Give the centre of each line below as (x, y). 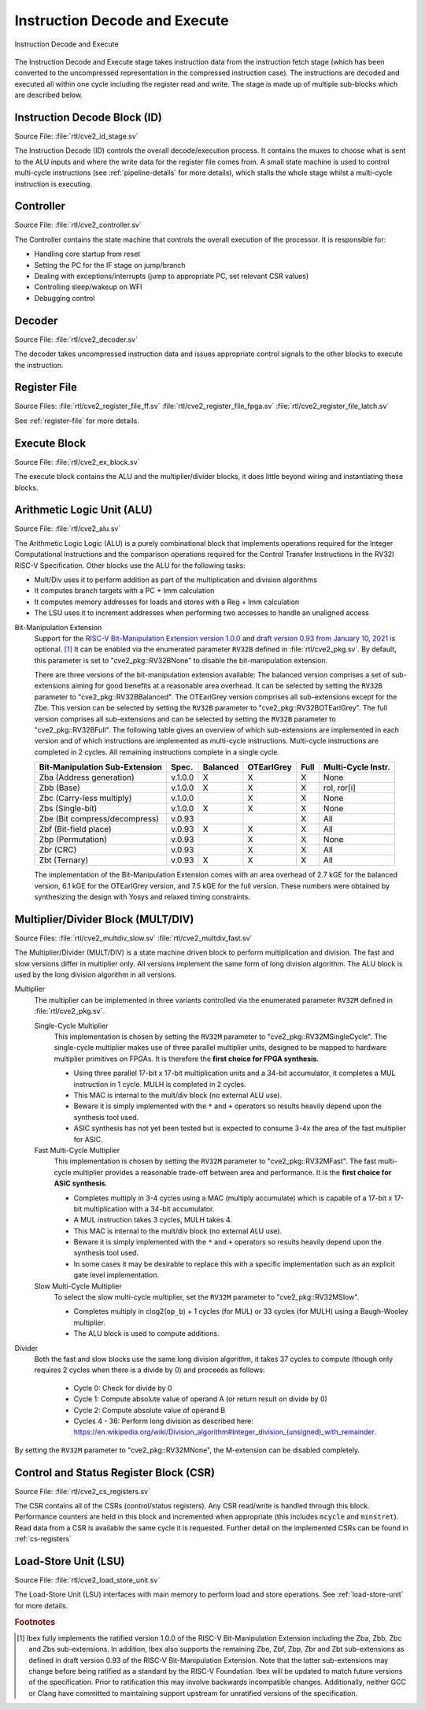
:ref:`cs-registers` (43, 1539)
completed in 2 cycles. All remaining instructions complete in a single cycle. (157, 751)
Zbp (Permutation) (73, 840)
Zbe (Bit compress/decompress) (99, 819)
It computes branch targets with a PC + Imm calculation (124, 591)
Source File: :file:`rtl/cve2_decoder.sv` (76, 339)
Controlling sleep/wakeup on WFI (88, 287)
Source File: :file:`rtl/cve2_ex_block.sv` (77, 462)
